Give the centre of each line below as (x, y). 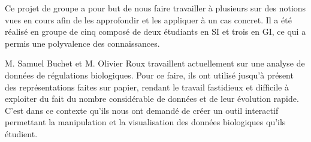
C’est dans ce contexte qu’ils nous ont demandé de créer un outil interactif (142, 110)
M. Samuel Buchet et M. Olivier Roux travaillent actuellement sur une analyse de (155, 63)
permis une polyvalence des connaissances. (82, 43)
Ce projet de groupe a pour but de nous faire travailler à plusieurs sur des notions (155, 8)
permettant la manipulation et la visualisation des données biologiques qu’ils (145, 122)
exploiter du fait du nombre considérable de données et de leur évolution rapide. (152, 99)
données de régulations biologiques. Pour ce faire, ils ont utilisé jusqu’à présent (149, 75)
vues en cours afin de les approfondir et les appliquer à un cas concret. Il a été (148, 19)
